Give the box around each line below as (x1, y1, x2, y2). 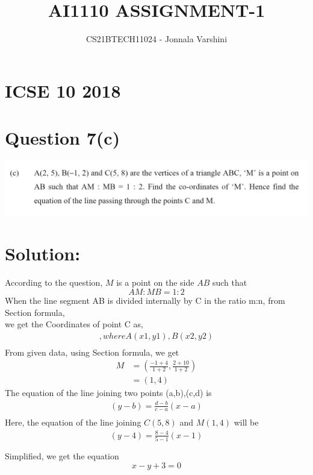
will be (234, 416, 259, 429)
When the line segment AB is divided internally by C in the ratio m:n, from (5, 294, 285, 306)
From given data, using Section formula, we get (5, 345, 179, 358)
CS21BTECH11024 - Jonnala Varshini (85, 33, 228, 45)
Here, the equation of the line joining (5, 416, 141, 429)
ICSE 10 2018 (5, 78, 121, 102)
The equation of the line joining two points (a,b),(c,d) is (5, 386, 212, 399)
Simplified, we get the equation (5, 449, 119, 462)
